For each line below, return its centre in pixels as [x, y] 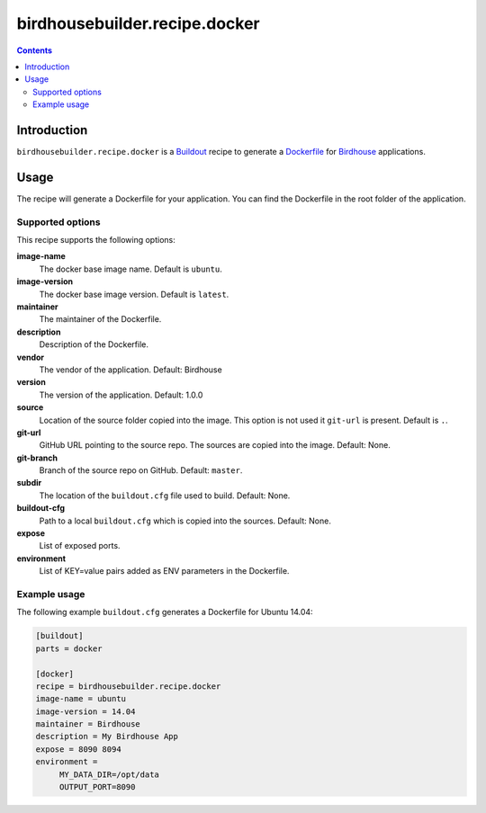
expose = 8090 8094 [78, 749]
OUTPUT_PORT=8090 [97, 787]
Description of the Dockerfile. [94, 344]
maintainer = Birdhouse [88, 724]
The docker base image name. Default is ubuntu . [130, 269]
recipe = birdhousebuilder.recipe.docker [128, 686]
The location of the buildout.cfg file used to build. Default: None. [165, 496]
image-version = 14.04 [85, 711]
